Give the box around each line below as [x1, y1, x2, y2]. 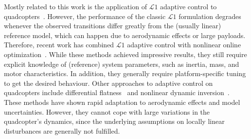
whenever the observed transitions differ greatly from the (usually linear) [4, 20, 221, 31]
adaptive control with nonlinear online [127, 40, 241, 50]
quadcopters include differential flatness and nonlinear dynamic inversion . [4, 87, 230, 98]
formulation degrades [179, 11, 241, 21]
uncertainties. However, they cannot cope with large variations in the [4, 106, 210, 117]
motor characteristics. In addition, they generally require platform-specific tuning [4, 68, 246, 79]
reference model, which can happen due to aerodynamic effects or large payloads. [4, 30, 246, 40]
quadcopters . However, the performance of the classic [4, 11, 166, 21]
